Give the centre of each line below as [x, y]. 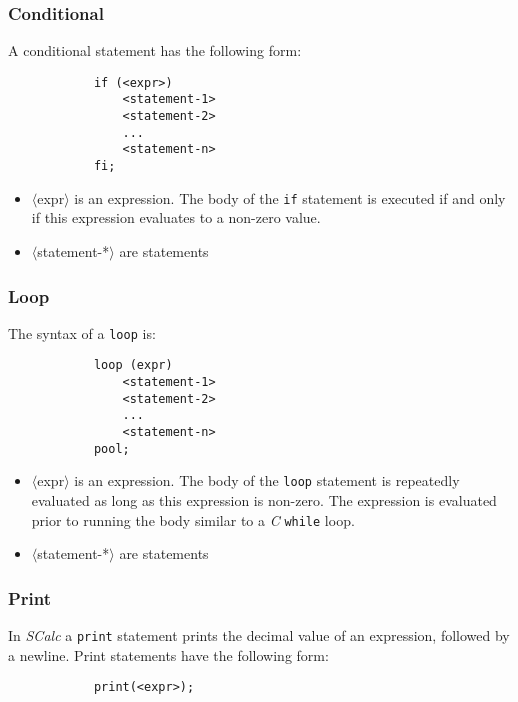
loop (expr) [133, 365]
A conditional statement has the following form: [155, 50]
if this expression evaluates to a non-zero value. [176, 217]
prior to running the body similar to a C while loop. [193, 519]
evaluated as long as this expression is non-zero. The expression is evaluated [264, 500]
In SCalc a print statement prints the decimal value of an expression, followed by [259, 635]
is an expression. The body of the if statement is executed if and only [290, 197]
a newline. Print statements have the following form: [168, 654]
